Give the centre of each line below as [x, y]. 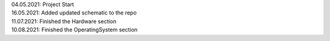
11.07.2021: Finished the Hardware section [64, 21]
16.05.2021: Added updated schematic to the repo [74, 13]
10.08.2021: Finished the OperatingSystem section [74, 30]
